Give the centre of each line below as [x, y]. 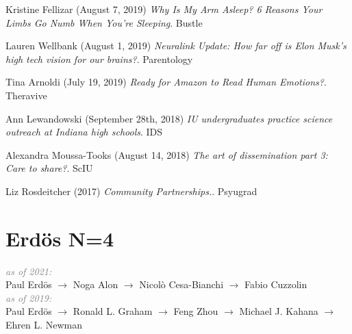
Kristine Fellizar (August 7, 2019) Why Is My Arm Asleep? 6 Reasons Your [164, 9]
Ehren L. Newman [44, 325]
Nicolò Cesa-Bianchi [181, 284]
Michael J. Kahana [279, 311]
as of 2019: [29, 297]
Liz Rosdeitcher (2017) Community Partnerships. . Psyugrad [131, 191]
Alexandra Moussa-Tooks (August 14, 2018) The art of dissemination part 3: [167, 154]
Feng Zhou [196, 311]
